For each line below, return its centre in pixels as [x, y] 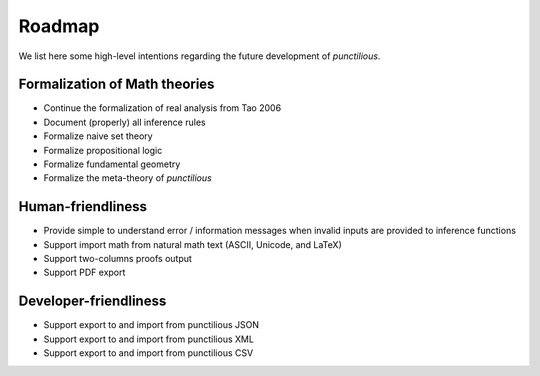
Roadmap [59, 26]
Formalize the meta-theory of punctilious [127, 178]
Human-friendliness [83, 206]
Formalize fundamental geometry [112, 164]
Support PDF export [84, 272]
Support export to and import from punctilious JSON [151, 325]
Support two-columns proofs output [117, 259]
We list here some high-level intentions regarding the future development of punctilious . [199, 56]
